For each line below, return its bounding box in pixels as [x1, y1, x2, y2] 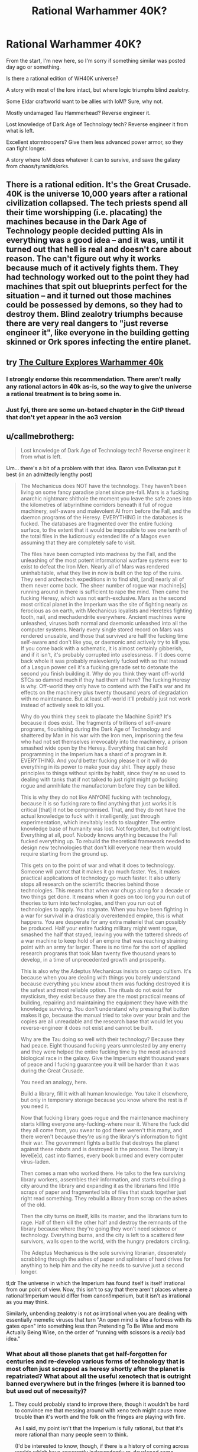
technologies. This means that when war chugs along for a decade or [20, 887, 190, 894]
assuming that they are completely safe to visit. [20, 539, 136, 546]
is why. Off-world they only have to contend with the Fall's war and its [20, 683, 191, 690]
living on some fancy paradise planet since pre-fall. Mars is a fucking [20, 489, 189, 496]
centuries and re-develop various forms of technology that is [6, 1357, 185, 1366]
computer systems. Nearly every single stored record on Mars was [20, 626, 184, 633]
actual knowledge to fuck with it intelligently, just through [20, 812, 160, 820]
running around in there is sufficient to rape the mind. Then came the [20, 588, 189, 596]
